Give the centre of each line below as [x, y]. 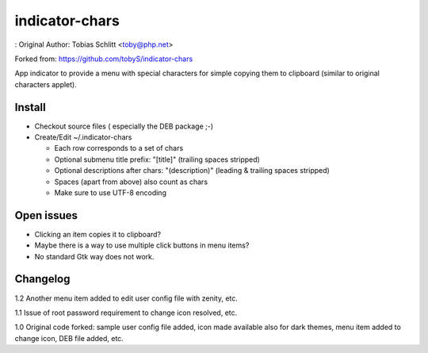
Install [31, 107]
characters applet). [46, 84]
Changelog [42, 279]
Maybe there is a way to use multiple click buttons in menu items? [142, 245]
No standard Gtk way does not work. [94, 256]
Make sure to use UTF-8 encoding [110, 192]
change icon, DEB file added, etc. [69, 338]
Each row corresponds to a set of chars [119, 148]
